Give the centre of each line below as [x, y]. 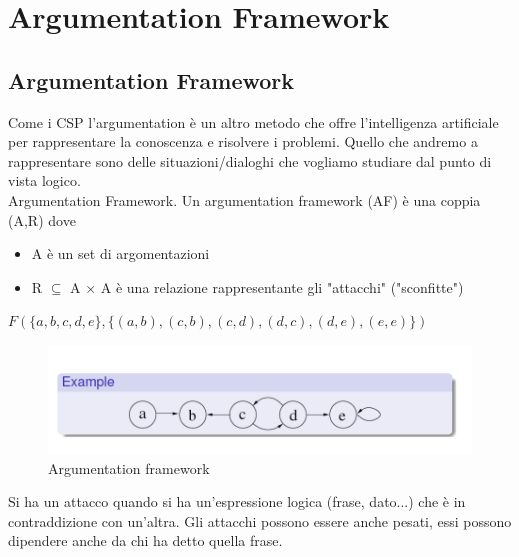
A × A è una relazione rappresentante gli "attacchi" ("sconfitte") [267, 286]
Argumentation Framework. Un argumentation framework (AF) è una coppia [244, 199]
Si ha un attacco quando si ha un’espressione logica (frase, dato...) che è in [237, 501]
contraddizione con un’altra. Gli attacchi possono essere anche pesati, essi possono [260, 520]
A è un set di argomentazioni [120, 253]
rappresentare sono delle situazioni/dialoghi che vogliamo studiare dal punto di [250, 160]
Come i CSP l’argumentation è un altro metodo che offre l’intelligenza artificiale [253, 121]
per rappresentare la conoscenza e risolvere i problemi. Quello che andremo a [243, 141]
